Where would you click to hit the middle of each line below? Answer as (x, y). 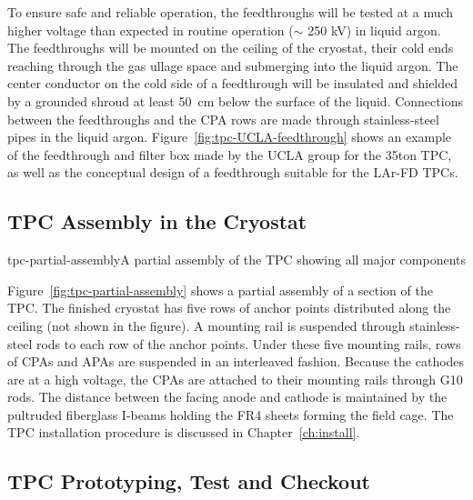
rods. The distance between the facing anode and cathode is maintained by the (227, 397)
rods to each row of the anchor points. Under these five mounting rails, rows (248, 343)
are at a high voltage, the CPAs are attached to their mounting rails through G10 (235, 379)
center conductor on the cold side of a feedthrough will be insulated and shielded (233, 83)
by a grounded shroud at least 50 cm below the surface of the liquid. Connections (235, 100)
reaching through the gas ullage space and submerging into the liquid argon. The (233, 65)
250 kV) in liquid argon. (374, 30)
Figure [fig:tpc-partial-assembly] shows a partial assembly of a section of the (220, 290)
